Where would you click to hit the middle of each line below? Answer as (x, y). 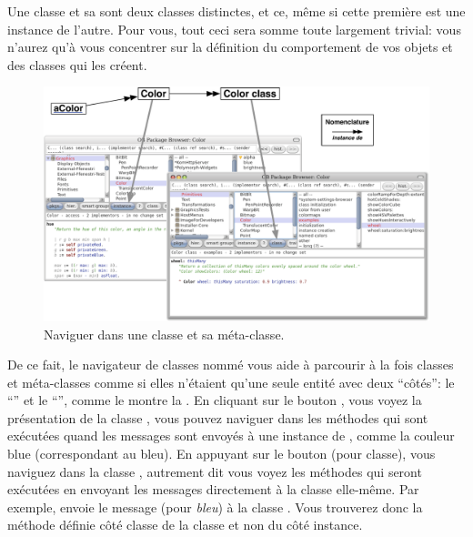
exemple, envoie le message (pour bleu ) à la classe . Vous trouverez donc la (215, 507)
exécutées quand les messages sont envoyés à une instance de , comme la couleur (231, 436)
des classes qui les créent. (77, 64)
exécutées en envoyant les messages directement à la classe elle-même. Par (213, 489)
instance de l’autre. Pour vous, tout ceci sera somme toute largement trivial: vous (234, 29)
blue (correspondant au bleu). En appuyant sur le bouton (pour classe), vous (221, 454)
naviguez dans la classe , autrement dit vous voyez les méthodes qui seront (215, 471)
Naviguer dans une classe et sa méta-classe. (164, 334)
